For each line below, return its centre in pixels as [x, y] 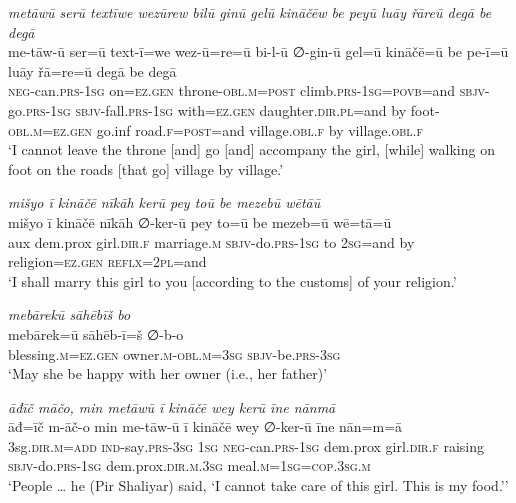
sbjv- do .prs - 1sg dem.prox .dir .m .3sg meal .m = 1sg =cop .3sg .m [189, 465]
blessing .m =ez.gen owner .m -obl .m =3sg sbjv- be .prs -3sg [174, 353]
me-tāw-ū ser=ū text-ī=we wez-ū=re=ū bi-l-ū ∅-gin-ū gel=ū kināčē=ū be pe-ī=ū [258, 51]
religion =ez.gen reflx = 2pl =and [107, 261]
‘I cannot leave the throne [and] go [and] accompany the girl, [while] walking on [251, 149]
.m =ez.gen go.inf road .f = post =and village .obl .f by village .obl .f [226, 129]
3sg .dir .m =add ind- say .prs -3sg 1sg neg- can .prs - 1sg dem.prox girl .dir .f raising [246, 445]
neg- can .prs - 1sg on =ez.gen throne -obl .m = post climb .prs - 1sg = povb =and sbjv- [249, 90]
